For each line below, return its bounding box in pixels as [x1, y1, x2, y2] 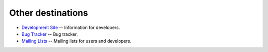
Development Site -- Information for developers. [21, 25, 120, 30]
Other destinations [9, 7, 88, 18]
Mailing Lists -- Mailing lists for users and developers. [21, 38, 132, 44]
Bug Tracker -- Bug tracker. [21, 31, 78, 37]
